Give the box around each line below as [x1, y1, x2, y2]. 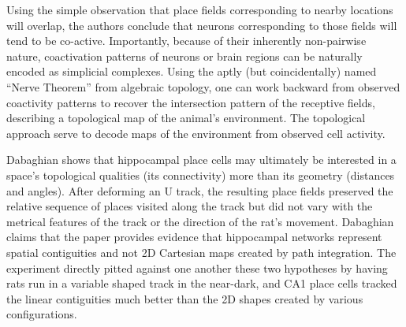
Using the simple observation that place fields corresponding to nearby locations [6, 2, 393, 17]
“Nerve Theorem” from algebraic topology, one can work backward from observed [6, 78, 400, 95]
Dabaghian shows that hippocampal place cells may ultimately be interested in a [6, 151, 397, 168]
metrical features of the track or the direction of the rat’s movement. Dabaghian [6, 213, 394, 229]
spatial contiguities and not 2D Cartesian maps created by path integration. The [6, 243, 397, 260]
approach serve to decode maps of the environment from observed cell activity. [6, 124, 386, 141]
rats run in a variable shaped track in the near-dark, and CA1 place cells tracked [6, 275, 397, 292]
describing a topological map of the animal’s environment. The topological [6, 110, 366, 126]
